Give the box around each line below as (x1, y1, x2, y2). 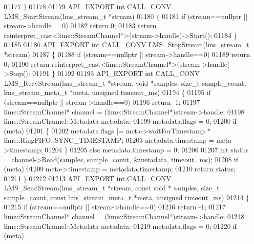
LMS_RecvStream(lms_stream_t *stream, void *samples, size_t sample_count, (4, 77, 246, 88)
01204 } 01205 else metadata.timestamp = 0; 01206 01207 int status (45, 144, 249, 154)
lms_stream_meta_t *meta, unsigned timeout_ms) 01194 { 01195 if (4, 87, 211, 97)
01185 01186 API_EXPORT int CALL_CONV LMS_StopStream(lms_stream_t (4, 39, 249, 50)
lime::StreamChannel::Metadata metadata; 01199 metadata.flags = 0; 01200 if (4, 116, 237, 126)
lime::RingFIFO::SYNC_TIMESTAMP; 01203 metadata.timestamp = (4, 135, 214, 145)
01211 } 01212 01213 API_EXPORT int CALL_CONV (4, 173, 171, 183)
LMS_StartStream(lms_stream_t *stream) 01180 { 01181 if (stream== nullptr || (4, 11, 248, 21)
